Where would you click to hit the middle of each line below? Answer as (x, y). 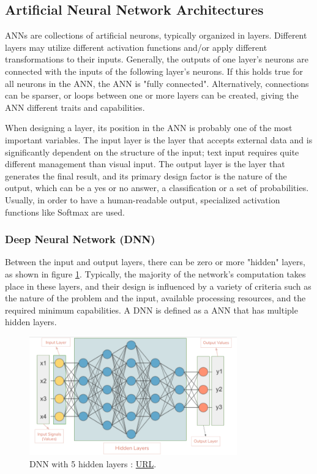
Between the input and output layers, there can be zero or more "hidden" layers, (155, 262)
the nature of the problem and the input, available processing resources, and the (155, 298)
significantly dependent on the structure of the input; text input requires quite (152, 152)
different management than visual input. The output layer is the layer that (145, 164)
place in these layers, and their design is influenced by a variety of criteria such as (158, 286)
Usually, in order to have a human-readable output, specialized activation (143, 199)
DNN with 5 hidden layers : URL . (93, 463)
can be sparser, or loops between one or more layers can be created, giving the (152, 95)
